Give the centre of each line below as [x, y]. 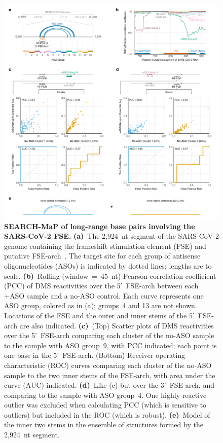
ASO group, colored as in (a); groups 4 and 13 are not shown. [101, 305]
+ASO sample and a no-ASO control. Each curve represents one [104, 295]
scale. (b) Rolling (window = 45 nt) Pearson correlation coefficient [110, 275]
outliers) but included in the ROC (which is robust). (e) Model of [107, 414]
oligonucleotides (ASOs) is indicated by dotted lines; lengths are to [108, 265]
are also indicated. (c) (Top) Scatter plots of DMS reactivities [117, 325]
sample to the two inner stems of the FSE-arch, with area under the [110, 375]
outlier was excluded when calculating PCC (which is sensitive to [105, 405]
